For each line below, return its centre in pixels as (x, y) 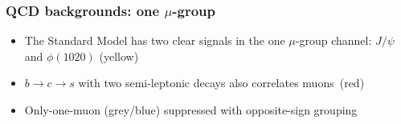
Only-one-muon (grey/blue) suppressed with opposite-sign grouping (191, 110)
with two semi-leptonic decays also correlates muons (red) (221, 83)
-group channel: (333, 40)
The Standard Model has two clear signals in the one (155, 40)
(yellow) (119, 56)
